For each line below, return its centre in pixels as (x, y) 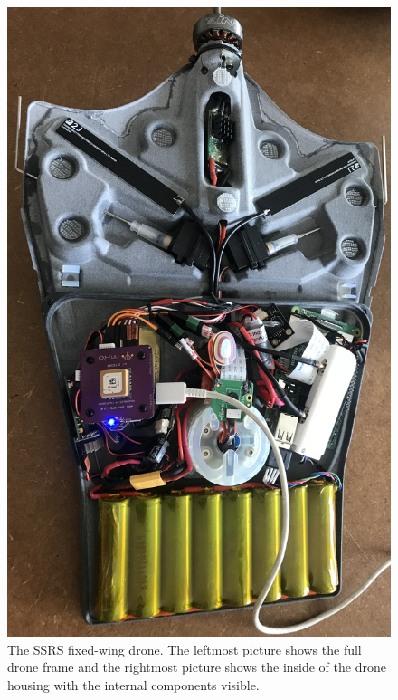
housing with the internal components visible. (133, 684)
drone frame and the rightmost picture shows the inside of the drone (197, 667)
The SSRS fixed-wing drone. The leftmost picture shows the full (185, 649)
